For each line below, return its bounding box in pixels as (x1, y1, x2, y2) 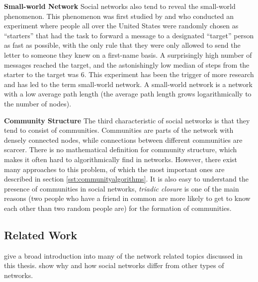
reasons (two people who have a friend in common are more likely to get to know (4, 193, 251, 203)
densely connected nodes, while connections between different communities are (4, 134, 243, 145)
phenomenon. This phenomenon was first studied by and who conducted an (4, 10, 234, 21)
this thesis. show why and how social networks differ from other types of (4, 260, 224, 271)
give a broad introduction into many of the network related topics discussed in (4, 250, 243, 261)
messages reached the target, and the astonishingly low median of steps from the (4, 59, 250, 70)
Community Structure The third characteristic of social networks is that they (4, 115, 250, 125)
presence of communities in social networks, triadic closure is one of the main (4, 183, 239, 193)
